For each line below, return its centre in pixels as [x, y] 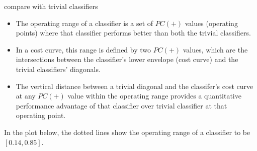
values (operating [211, 23]
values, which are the [215, 49]
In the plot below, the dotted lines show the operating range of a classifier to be [127, 132]
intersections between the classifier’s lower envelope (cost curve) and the [127, 59]
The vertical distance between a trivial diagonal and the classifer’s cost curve [135, 86]
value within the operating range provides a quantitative [154, 96]
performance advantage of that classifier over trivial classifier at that [121, 105]
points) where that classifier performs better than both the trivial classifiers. [133, 33]
